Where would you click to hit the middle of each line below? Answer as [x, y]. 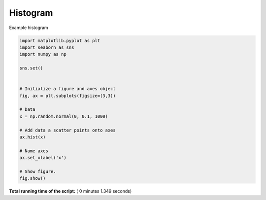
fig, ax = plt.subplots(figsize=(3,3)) [67, 96]
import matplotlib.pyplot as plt [60, 40]
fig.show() [33, 178]
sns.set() [31, 68]
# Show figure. [38, 171]
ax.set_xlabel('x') [43, 158]
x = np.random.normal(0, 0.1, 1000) [64, 116]
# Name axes [34, 151]
